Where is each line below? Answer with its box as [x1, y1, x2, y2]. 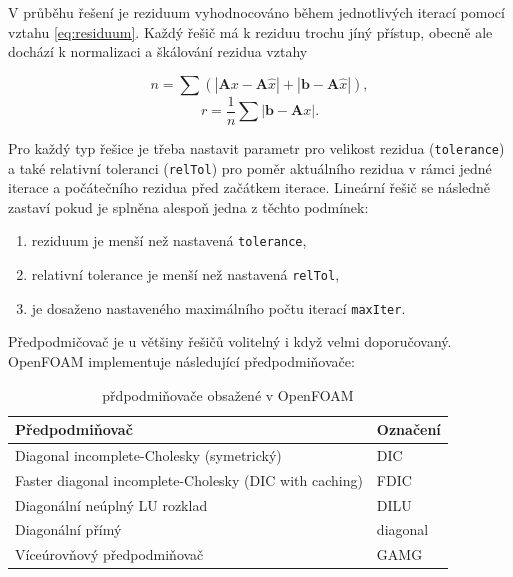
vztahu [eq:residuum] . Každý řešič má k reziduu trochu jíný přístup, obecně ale [8, 21, 493, 42]
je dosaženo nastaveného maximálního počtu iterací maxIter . [31, 297, 406, 318]
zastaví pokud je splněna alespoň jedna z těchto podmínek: [8, 196, 369, 217]
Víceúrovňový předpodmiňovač [15, 544, 204, 565]
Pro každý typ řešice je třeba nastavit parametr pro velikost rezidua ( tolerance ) [8, 137, 505, 158]
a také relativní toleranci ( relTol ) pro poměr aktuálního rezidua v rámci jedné [8, 157, 492, 178]
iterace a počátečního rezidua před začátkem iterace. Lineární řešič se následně [8, 177, 491, 198]
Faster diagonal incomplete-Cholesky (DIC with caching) [15, 469, 363, 490]
